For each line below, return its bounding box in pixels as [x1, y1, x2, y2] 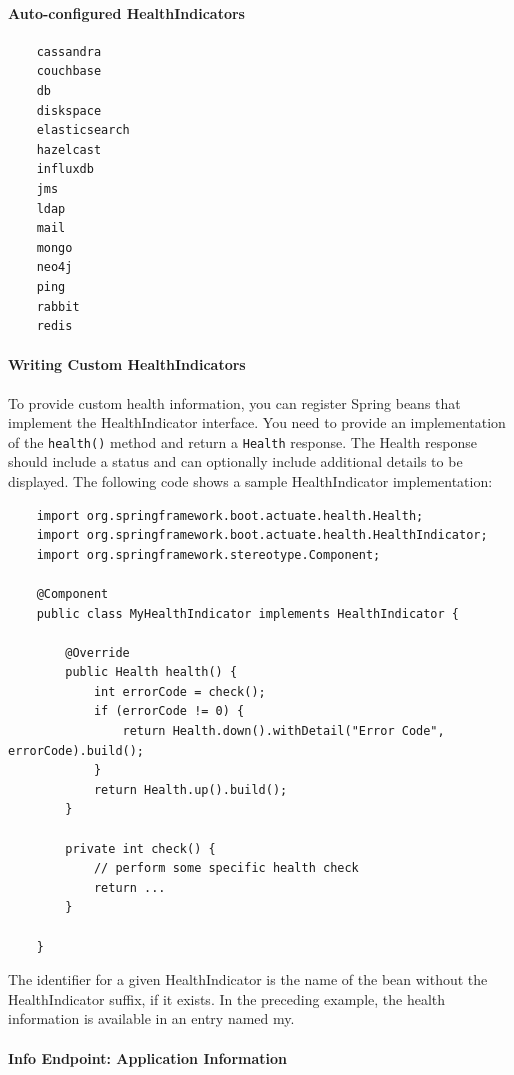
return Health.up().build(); [93, 782, 288, 797]
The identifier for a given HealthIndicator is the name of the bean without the [8, 969, 488, 990]
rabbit [36, 299, 80, 314]
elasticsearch [36, 123, 130, 138]
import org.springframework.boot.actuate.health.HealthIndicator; [36, 528, 488, 543]
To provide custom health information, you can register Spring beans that [8, 392, 461, 413]
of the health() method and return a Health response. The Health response [8, 431, 477, 452]
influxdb [36, 162, 94, 177]
